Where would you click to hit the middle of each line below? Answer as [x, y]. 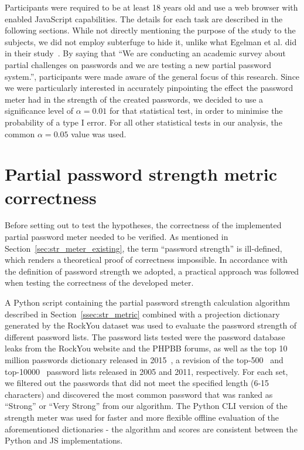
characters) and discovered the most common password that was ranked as [139, 394]
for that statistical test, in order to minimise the [196, 111]
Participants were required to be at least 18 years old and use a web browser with [151, 7]
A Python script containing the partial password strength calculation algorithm [147, 302]
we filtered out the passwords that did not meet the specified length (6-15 [137, 383]
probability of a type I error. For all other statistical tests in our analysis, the [144, 122]
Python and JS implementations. [64, 440]
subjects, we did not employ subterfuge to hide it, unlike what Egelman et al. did [151, 41]
